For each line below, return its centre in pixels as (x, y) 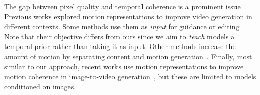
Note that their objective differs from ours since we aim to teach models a (120, 36)
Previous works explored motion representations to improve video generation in (128, 16)
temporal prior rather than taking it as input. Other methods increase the (120, 46)
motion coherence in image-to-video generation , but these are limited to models (130, 76)
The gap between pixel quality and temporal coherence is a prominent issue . (125, 6)
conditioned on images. (40, 86)
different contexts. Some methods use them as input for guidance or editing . (125, 26)
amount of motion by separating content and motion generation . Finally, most (128, 56)
